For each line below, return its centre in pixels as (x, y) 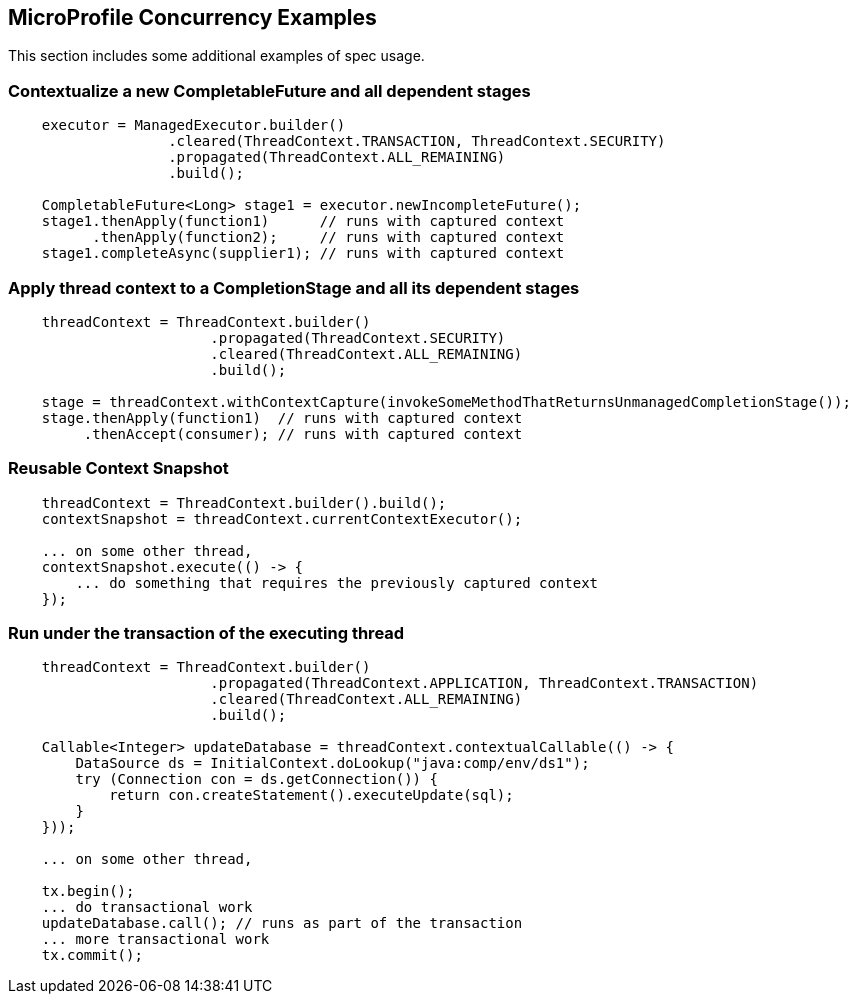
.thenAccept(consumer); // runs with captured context (303, 433)
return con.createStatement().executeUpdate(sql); (311, 795)
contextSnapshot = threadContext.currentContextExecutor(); (282, 518)
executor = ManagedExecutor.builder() (193, 125)
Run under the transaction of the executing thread (206, 633)
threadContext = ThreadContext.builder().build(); (244, 502)
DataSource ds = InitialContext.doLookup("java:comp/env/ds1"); (332, 763)
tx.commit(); (92, 955)
